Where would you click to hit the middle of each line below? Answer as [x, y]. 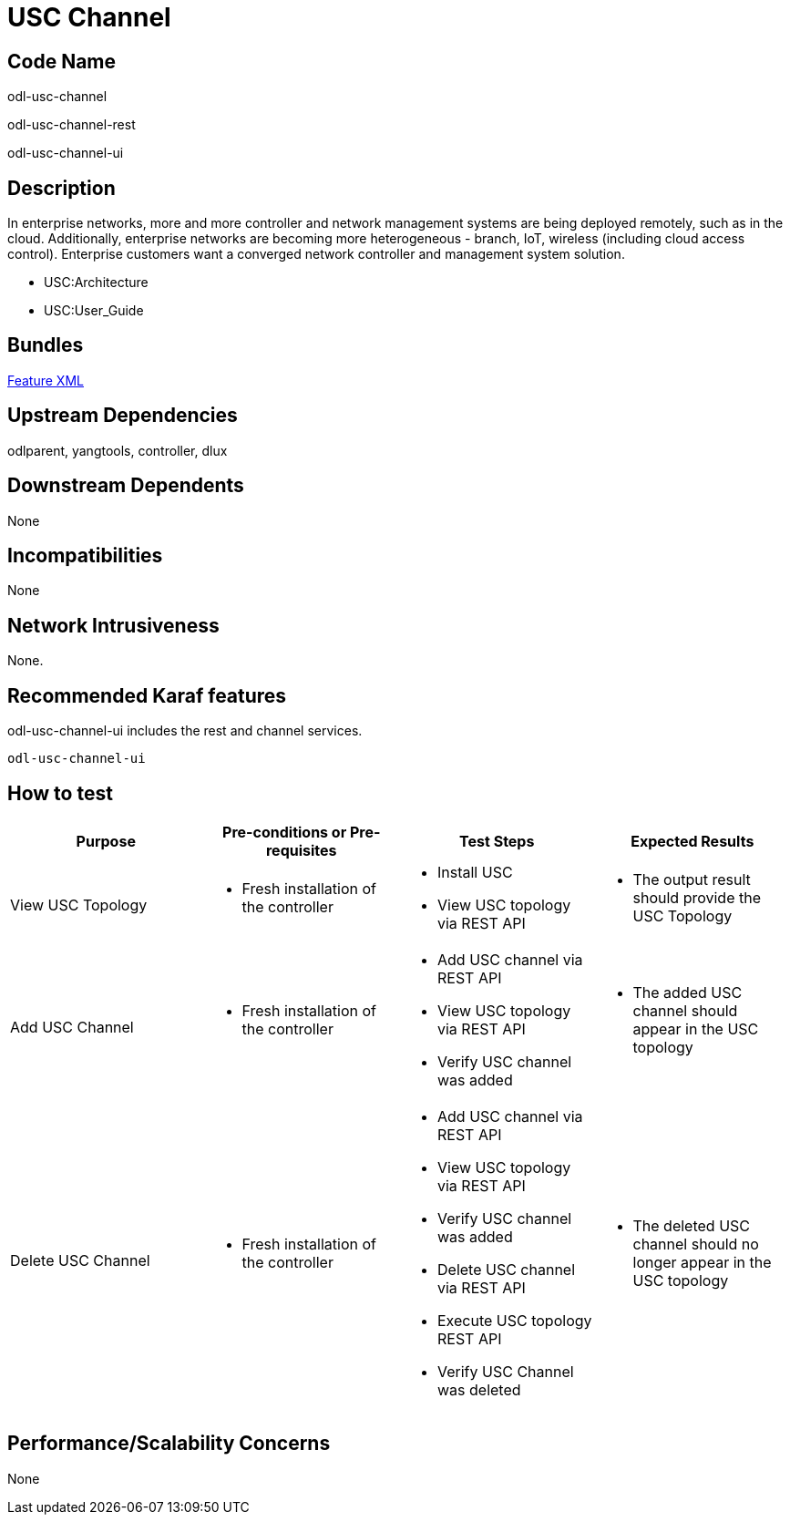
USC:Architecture [96, 283]
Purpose [106, 841]
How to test [60, 793]
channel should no [696, 1244]
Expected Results [693, 841]
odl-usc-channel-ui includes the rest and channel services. [185, 731]
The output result [692, 879]
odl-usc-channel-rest [72, 125]
